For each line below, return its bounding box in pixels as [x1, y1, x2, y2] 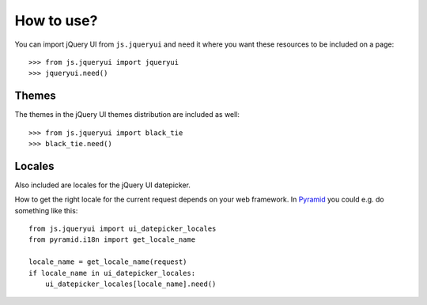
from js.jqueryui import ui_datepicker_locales [28, 224, 217, 233]
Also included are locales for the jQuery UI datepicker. [14, 180, 191, 190]
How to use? [14, 12, 98, 29]
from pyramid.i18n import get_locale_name [28, 235, 196, 244]
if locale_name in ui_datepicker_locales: [28, 269, 196, 277]
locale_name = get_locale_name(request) [28, 258, 187, 266]
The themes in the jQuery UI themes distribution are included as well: [14, 110, 240, 119]
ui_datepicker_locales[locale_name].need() [44, 280, 217, 288]
